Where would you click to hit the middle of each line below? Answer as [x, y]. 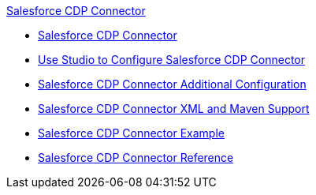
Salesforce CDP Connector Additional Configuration [172, 84]
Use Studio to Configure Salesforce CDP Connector [172, 60]
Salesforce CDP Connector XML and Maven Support [174, 109]
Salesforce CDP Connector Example [131, 133]
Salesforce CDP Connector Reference [136, 157]
